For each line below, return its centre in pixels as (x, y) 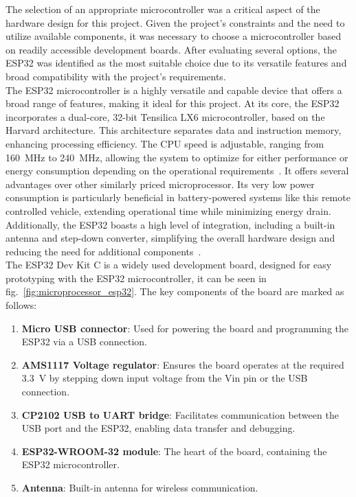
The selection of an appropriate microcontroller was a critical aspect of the (163, 9)
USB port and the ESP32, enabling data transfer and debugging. (158, 428)
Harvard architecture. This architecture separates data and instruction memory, (174, 130)
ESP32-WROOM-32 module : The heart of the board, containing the (174, 451)
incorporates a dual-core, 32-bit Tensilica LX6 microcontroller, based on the (165, 116)
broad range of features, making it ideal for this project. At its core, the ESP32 (173, 103)
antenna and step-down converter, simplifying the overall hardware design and (170, 238)
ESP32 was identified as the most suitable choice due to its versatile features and (176, 63)
